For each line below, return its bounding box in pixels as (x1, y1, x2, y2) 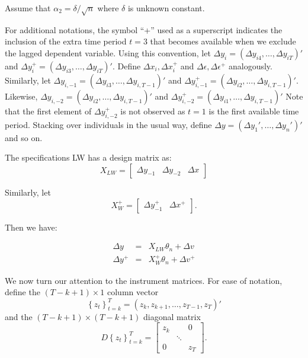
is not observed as (120, 104, 185, 117)
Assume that (5, 2, 51, 14)
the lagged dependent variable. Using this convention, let (5, 46, 211, 59)
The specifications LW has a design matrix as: (5, 151, 172, 164)
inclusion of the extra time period (5, 35, 127, 47)
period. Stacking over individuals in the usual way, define (5, 118, 212, 130)
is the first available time (208, 104, 299, 117)
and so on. (5, 131, 43, 143)
